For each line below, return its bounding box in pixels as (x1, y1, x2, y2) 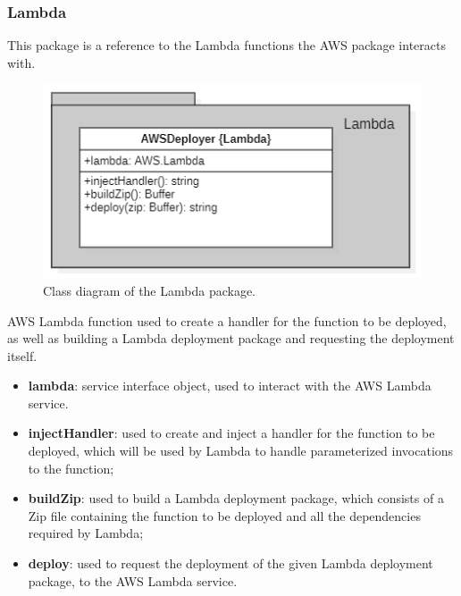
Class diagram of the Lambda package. (43, 281, 256, 299)
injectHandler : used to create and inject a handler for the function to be (28, 424, 435, 442)
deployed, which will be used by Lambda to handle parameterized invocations (28, 441, 454, 460)
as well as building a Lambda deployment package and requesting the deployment (7, 329, 455, 348)
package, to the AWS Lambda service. (28, 571, 238, 590)
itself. (7, 346, 38, 365)
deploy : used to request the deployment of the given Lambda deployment (28, 554, 433, 573)
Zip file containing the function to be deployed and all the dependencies (28, 506, 421, 525)
